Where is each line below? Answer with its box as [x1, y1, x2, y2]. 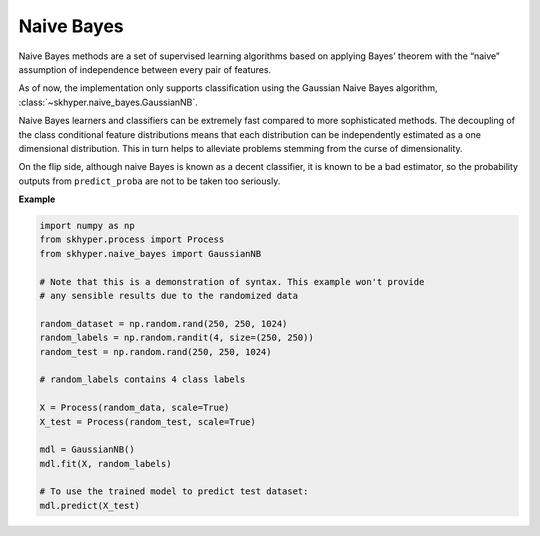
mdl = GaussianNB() [39, 444, 135, 455]
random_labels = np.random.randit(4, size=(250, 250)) [39, 332, 314, 344]
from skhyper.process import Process [39, 234, 225, 245]
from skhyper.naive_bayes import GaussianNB [39, 248, 262, 259]
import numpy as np [39, 220, 135, 232]
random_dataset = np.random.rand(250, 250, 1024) [39, 318, 288, 329]
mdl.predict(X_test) [39, 500, 140, 511]
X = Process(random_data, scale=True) [39, 402, 230, 414]
